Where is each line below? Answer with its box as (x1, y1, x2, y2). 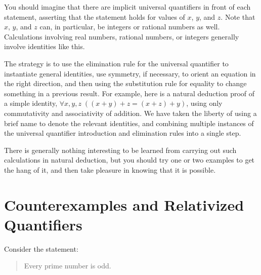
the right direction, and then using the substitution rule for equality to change (4, 78, 247, 89)
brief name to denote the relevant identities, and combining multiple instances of (4, 117, 254, 128)
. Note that (221, 11, 255, 22)
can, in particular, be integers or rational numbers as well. (39, 21, 220, 32)
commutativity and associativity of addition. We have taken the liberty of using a (4, 107, 257, 118)
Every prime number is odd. (24, 260, 111, 271)
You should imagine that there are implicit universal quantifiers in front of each (4, 2, 251, 12)
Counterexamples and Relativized (4, 194, 244, 215)
